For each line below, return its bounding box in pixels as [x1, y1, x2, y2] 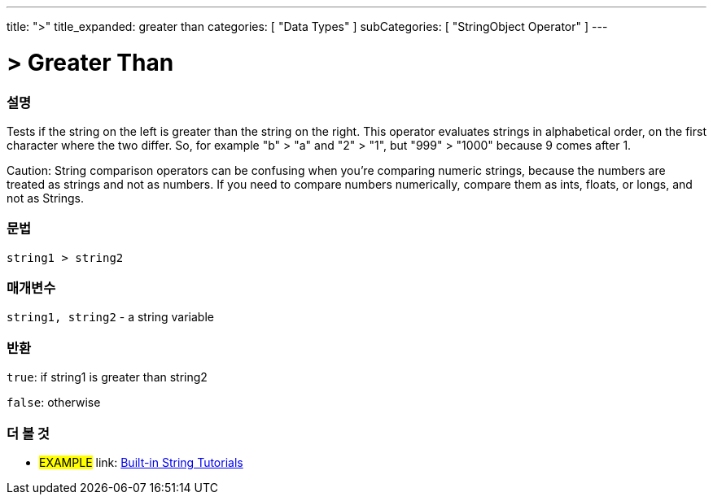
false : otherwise [7, 395, 101, 410]
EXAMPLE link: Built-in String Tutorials [39, 455, 243, 469]
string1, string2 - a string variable [7, 310, 214, 325]
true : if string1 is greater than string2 [7, 370, 208, 385]
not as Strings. [7, 190, 85, 205]
